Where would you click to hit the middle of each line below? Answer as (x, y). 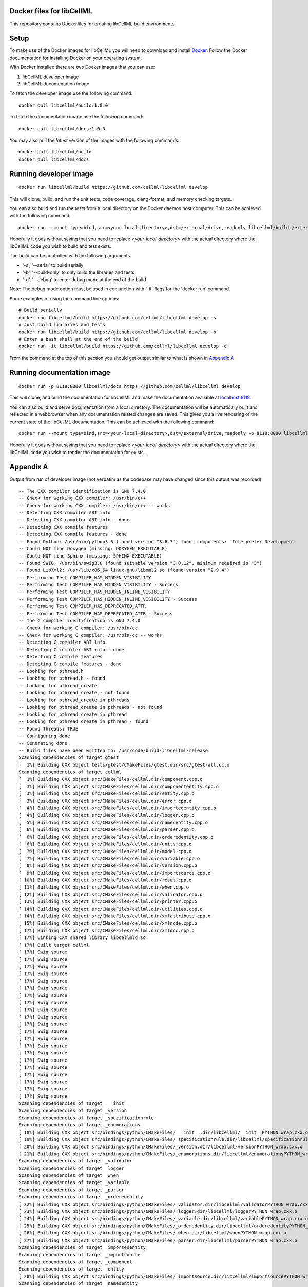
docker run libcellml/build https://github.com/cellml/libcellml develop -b (118, 332)
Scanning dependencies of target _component (76, 1262)
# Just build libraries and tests (62, 325)
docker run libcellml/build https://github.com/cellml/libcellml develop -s (118, 317)
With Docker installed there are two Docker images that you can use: (82, 67)
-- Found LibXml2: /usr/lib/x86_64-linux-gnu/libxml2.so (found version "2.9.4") (124, 570)
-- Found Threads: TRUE (49, 729)
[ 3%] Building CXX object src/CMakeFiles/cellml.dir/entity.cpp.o (107, 794)
